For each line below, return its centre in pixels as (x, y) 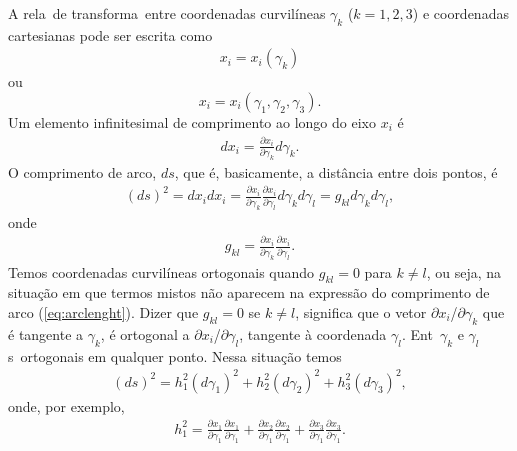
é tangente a (46, 333)
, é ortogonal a (145, 333)
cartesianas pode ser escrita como (110, 34)
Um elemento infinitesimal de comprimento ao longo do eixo (192, 122)
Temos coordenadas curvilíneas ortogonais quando (161, 271)
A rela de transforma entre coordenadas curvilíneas (167, 13)
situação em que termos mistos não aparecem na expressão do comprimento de (249, 292)
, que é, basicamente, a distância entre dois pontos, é (336, 171)
